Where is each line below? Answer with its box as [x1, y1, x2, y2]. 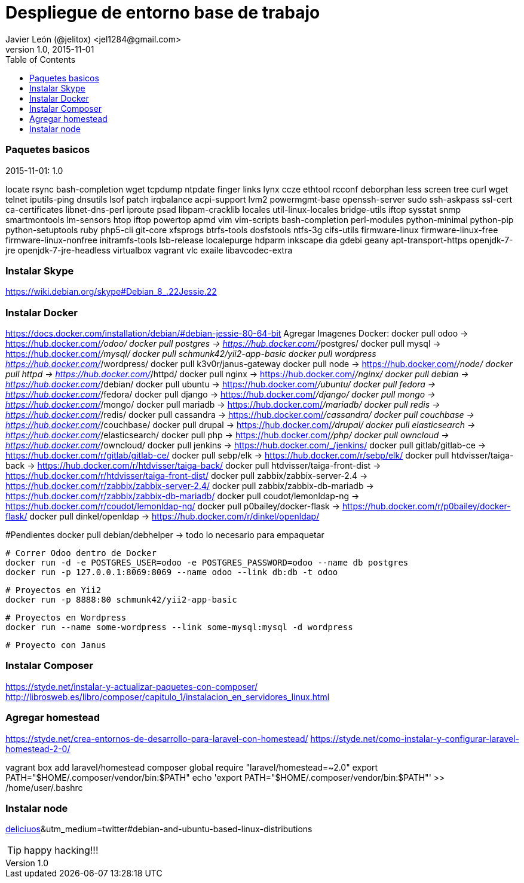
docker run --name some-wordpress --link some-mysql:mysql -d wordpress [5, 622, 353, 632]
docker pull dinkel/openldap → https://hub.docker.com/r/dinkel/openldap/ [29, 511, 320, 521]
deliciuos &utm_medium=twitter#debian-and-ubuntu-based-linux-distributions [5, 824, 312, 835]
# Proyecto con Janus [5, 640, 106, 650]
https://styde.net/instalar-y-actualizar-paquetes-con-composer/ [5, 681, 258, 692]
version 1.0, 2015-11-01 [5, 44, 94, 54]
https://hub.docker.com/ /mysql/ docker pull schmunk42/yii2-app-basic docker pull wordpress [5, 349, 376, 359]
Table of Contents [5, 54, 76, 65]
